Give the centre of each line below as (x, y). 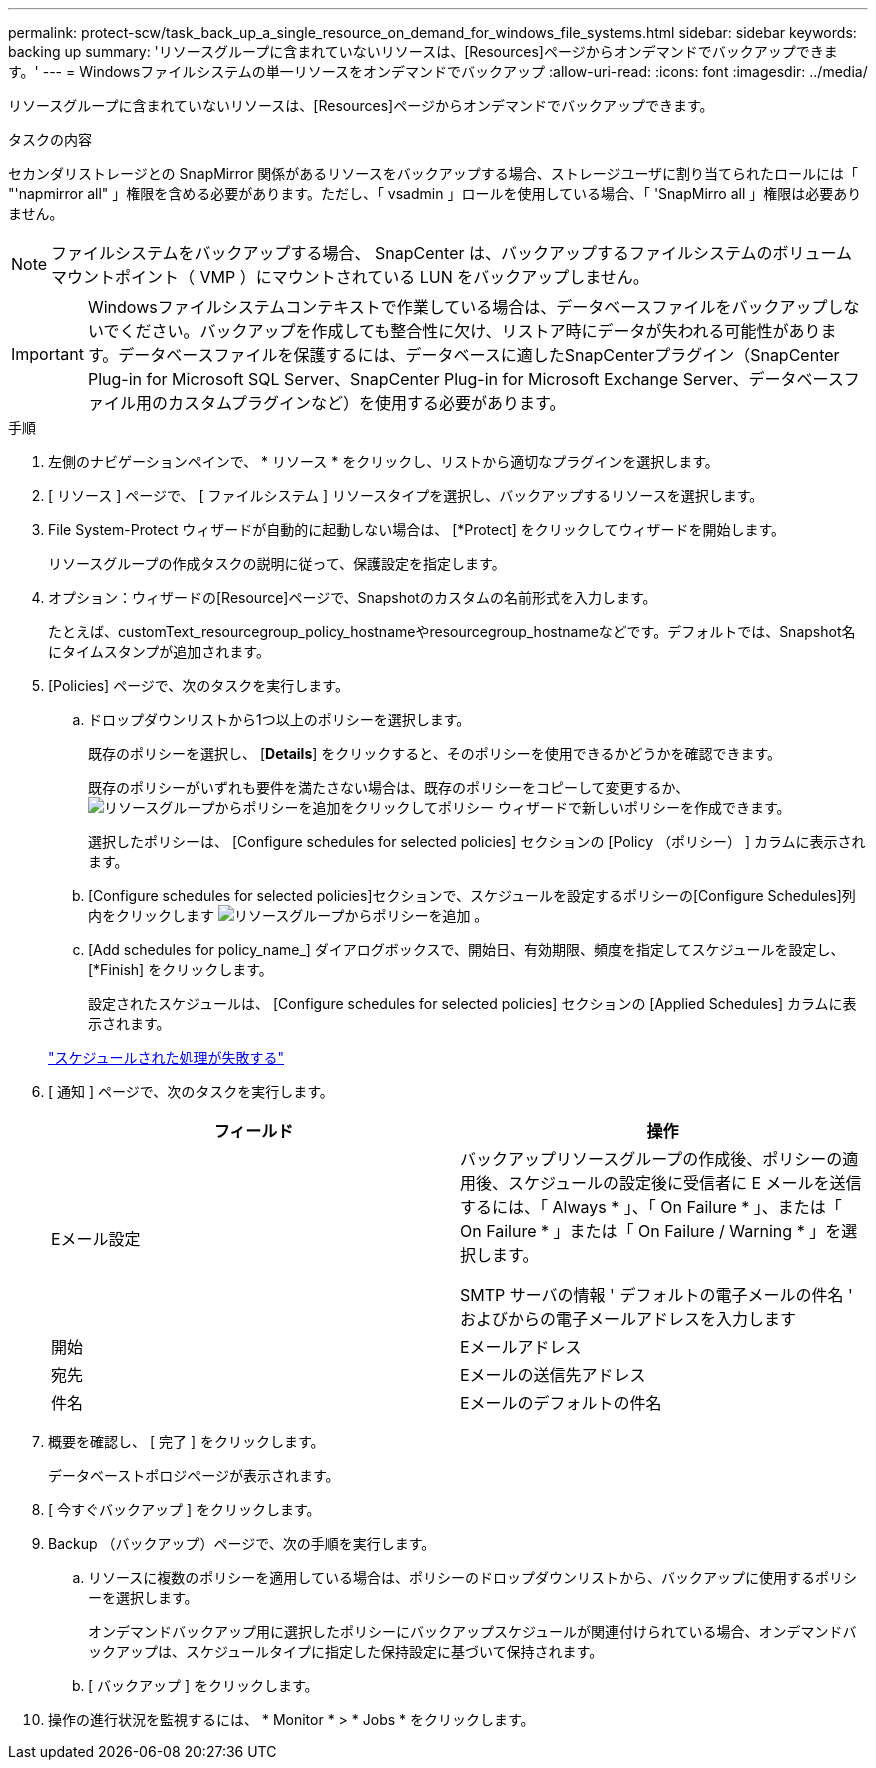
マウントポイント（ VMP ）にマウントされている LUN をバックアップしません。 (350, 277)
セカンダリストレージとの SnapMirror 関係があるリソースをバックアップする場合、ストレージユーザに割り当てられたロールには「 (433, 173)
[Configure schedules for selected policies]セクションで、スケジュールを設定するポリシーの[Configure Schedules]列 (472, 895)
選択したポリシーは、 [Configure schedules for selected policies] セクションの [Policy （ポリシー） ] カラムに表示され (477, 841)
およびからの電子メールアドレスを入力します (628, 1319)
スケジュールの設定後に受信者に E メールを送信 (685, 1183)
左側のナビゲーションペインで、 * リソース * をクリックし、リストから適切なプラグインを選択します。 (383, 461)
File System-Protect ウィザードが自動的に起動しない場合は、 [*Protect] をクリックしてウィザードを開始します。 (417, 529)
